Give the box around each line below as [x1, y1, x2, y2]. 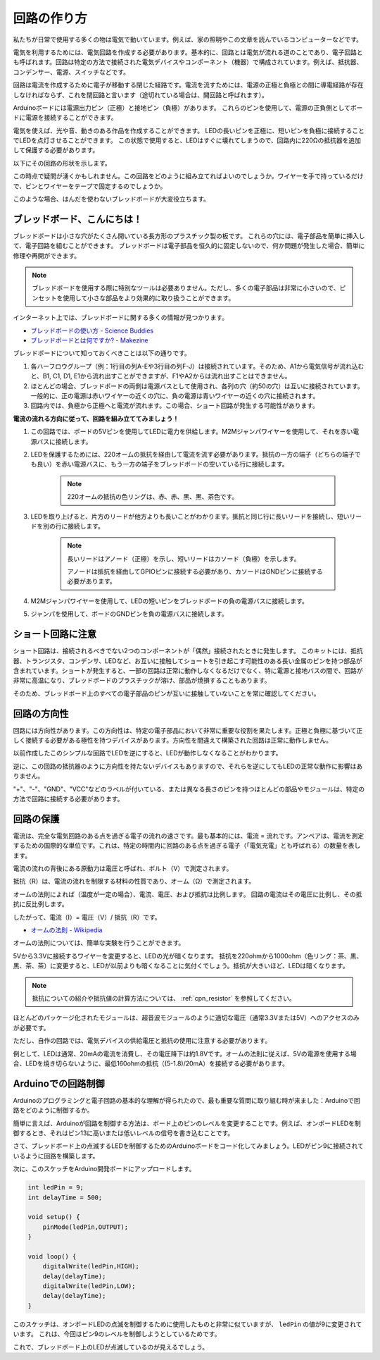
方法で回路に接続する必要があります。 [13, 794, 124, 803]
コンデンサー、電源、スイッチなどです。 [13, 68, 130, 76]
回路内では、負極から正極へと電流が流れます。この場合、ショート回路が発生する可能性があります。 [30, 402, 319, 410]
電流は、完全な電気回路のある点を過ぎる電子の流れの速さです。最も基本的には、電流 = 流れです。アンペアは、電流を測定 [13, 832, 365, 840]
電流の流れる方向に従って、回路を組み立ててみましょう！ [13, 414, 179, 423]
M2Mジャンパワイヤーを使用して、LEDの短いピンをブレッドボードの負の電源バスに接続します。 [30, 596, 309, 605]
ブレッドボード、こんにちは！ [13, 213, 143, 225]
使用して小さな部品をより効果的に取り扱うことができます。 [62, 293, 235, 302]
